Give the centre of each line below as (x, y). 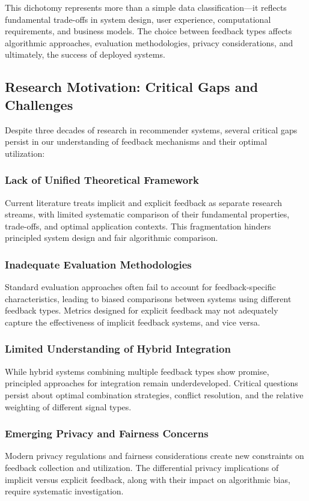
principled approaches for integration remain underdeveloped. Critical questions (151, 383)
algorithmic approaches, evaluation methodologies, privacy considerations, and (149, 42)
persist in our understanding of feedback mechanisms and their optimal (136, 141)
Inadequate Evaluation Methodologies (98, 264)
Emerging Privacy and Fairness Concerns (107, 433)
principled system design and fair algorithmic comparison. (112, 238)
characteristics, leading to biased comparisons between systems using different (148, 298)
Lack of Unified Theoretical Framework (102, 180)
